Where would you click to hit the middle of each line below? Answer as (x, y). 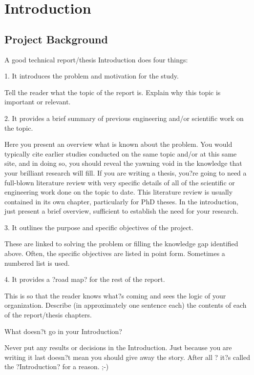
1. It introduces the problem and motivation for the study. (92, 76)
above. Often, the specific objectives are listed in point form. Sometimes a (115, 253)
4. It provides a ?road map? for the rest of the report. (85, 279)
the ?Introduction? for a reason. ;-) (57, 366)
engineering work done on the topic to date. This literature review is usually (119, 192)
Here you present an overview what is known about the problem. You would (118, 144)
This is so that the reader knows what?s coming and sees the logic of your (115, 295)
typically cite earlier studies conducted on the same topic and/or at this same (121, 153)
